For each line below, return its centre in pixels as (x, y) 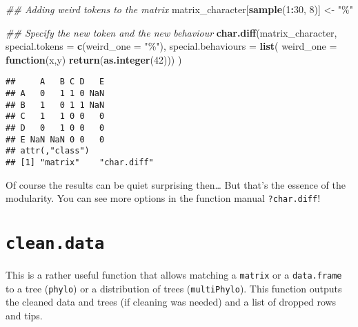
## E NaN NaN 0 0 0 (55, 139)
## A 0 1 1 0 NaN (55, 94)
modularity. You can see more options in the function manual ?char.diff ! (163, 198)
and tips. (24, 316)
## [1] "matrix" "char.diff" (80, 162)
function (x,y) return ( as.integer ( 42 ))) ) (94, 59)
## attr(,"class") (48, 151)
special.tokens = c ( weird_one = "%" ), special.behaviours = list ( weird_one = (171, 46)
